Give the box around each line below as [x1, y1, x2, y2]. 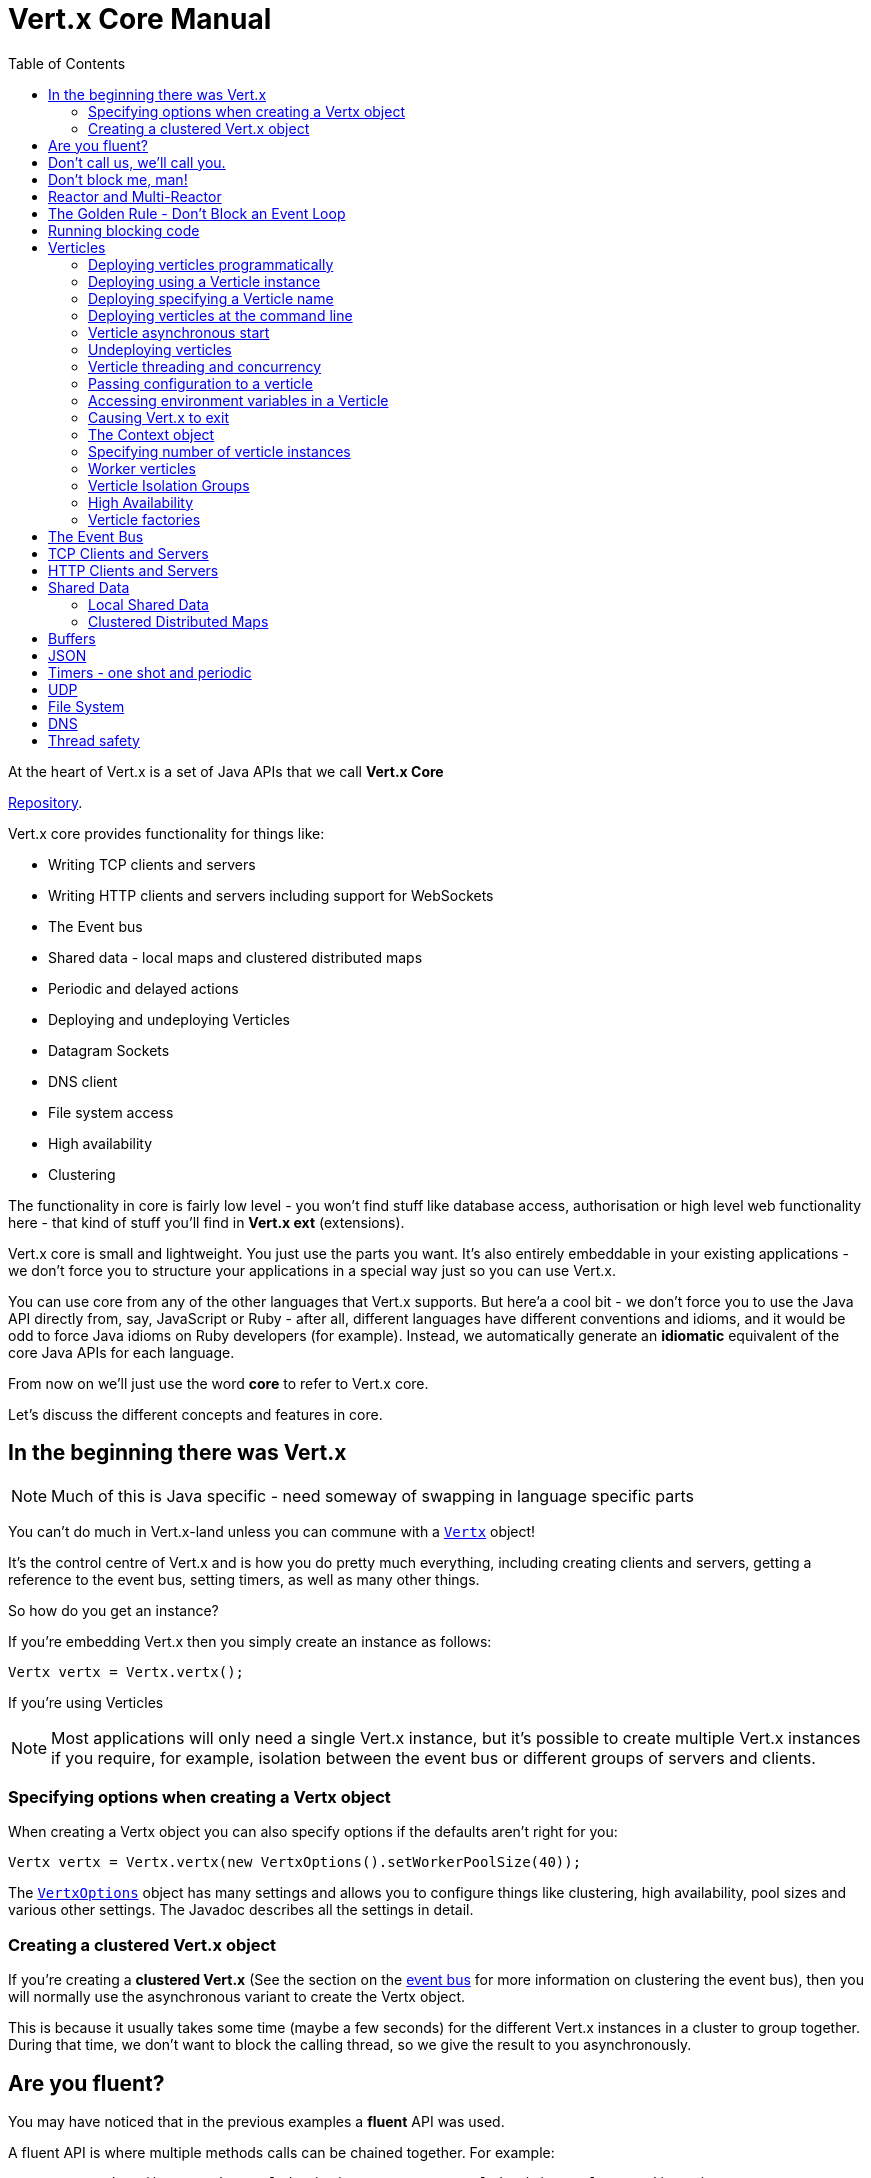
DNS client [48, 1072, 118, 1090]
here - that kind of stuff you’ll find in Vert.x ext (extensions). [8, 1213, 405, 1231]
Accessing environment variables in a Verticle [88, 391, 389, 409]
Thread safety [48, 731, 140, 749]
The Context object [88, 425, 215, 443]
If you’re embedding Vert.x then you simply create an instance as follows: [8, 1632, 492, 1650]
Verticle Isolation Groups [88, 476, 250, 494]
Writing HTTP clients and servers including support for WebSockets [48, 886, 494, 904]
